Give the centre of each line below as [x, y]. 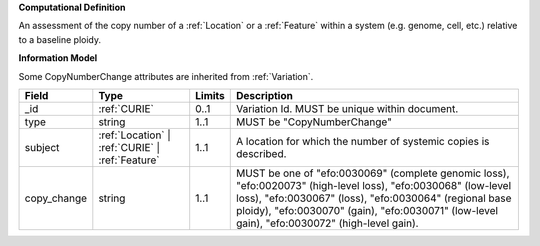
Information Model [58, 58]
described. [261, 153]
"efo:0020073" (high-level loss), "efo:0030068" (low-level [374, 185]
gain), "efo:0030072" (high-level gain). [327, 223]
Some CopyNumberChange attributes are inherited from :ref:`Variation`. [166, 76]
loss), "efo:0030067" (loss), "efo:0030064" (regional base [374, 198]
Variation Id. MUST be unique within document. [347, 108]
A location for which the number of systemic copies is [363, 141]
